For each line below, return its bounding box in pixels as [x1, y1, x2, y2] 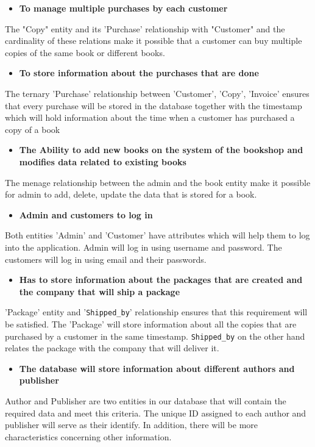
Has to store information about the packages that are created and [19, 273, 303, 286]
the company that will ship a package [19, 285, 180, 298]
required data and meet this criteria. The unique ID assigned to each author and [5, 406, 306, 419]
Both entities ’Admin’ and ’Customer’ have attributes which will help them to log [5, 229, 310, 241]
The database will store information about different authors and [19, 362, 295, 374]
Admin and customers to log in [19, 208, 153, 221]
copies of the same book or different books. [5, 46, 165, 59]
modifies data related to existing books [19, 155, 186, 168]
